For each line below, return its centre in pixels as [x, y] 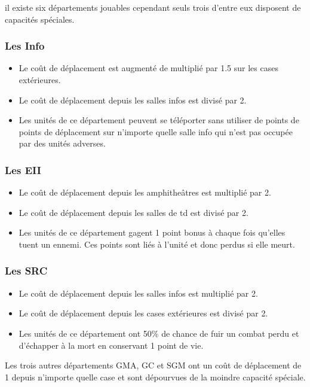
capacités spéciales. [40, 19]
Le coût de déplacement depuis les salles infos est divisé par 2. [133, 100]
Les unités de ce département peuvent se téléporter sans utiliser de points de [159, 120]
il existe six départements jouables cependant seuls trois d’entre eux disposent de [153, 7]
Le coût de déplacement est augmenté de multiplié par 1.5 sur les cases [148, 68]
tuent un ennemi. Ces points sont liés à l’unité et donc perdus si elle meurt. [157, 244]
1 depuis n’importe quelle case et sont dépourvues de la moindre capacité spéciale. [155, 377]
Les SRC [26, 271]
